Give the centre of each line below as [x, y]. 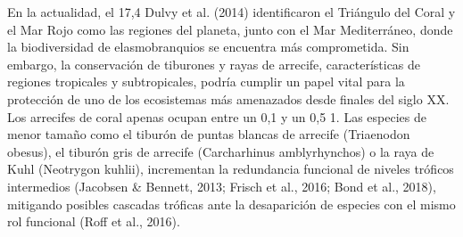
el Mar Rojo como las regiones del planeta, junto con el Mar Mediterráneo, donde [230, 29]
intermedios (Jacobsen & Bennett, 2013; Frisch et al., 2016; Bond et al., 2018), [222, 186]
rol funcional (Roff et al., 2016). [94, 221]
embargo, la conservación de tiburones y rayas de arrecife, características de [214, 64]
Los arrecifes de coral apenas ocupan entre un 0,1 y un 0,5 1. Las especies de [217, 116]
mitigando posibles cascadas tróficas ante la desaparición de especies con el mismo [231, 204]
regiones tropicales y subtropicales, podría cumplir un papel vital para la [206, 82]
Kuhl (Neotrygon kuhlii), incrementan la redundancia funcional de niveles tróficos [231, 169]
